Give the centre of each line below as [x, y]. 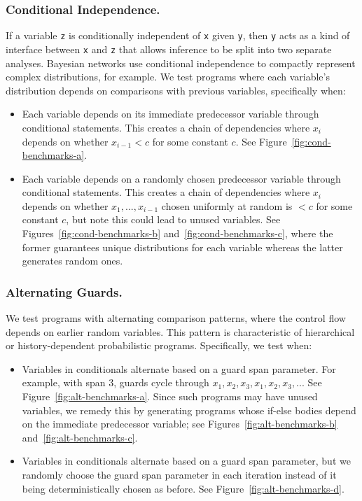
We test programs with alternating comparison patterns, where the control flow [176, 318]
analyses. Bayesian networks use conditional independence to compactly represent [181, 63]
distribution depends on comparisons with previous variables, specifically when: [176, 90]
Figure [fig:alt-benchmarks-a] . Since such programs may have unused [170, 396]
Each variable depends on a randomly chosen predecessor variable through [181, 178]
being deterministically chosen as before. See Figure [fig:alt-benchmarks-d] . [183, 488]
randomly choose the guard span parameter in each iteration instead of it [179, 474]
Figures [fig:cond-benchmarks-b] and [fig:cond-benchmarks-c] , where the [177, 233]
